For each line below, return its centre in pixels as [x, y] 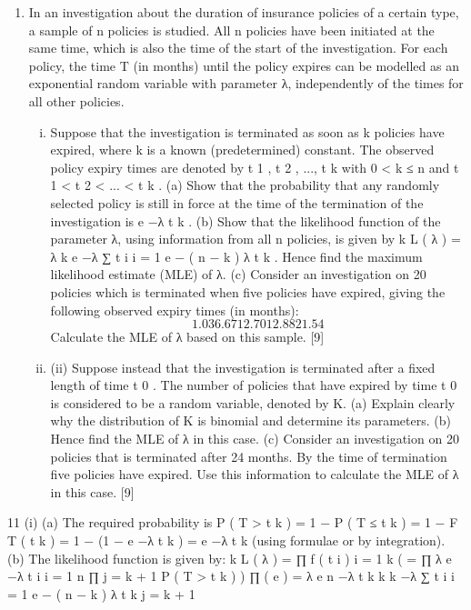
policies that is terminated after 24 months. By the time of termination [249, 456]
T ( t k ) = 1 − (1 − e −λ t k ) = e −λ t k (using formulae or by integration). [226, 540]
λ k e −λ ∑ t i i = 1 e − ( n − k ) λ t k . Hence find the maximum [236, 256]
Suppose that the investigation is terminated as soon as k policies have [247, 131]
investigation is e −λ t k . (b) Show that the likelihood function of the [246, 220]
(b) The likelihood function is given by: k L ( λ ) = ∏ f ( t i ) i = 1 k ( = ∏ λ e [230, 558]
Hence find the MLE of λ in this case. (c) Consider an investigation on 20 [255, 439]
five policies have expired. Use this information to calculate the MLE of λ [255, 474]
